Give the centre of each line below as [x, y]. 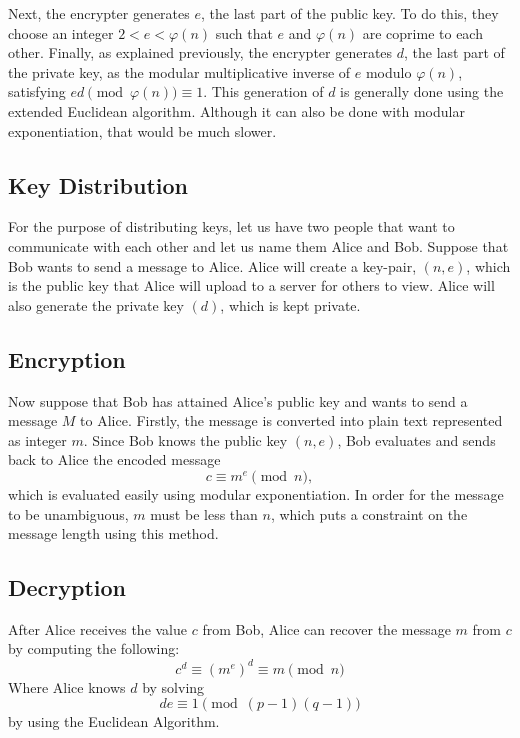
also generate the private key [96, 304]
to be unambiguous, [68, 513]
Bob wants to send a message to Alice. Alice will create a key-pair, [212, 265]
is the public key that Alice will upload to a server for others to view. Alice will [251, 285]
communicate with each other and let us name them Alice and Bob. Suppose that [258, 245]
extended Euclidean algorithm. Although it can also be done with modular [236, 110]
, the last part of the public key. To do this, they [349, 13]
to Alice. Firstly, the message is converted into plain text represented [291, 420]
